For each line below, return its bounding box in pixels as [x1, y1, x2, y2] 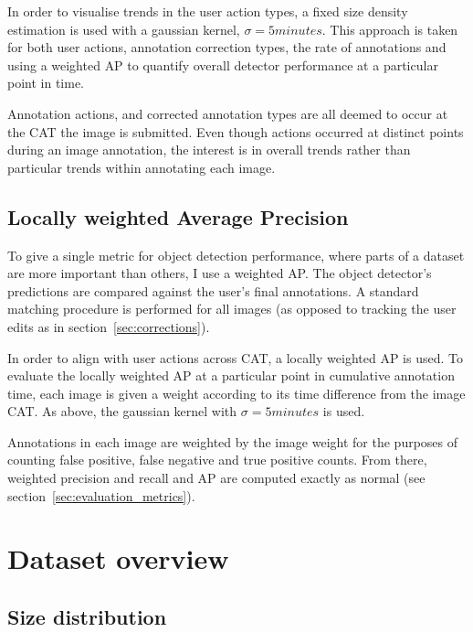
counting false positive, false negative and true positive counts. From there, [7, 450, 427, 469]
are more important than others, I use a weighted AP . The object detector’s [7, 263, 432, 283]
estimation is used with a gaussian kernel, [7, 19, 240, 38]
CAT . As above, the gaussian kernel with [7, 402, 237, 421]
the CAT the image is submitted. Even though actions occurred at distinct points [7, 122, 464, 141]
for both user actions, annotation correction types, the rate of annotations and [7, 37, 447, 57]
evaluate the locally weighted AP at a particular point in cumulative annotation [7, 366, 455, 385]
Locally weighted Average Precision [7, 202, 349, 230]
